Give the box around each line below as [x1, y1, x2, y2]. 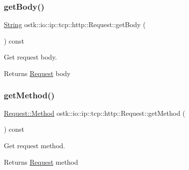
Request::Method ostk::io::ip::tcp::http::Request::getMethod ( [4, 108, 186, 118]
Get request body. [4, 52, 57, 62]
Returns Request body [4, 68, 71, 78]
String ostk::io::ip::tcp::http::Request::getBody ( [4, 19, 146, 30]
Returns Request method [4, 156, 79, 167]
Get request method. [4, 140, 65, 150]
